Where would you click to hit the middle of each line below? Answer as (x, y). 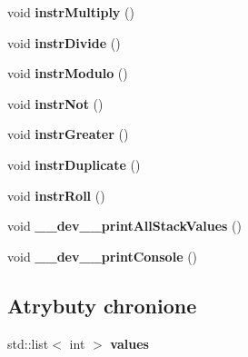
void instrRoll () (56, 195)
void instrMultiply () (71, 12)
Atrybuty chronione (102, 305)
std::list (28, 343)
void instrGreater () (68, 134)
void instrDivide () (64, 42)
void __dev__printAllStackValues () (124, 226)
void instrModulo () (68, 73)
